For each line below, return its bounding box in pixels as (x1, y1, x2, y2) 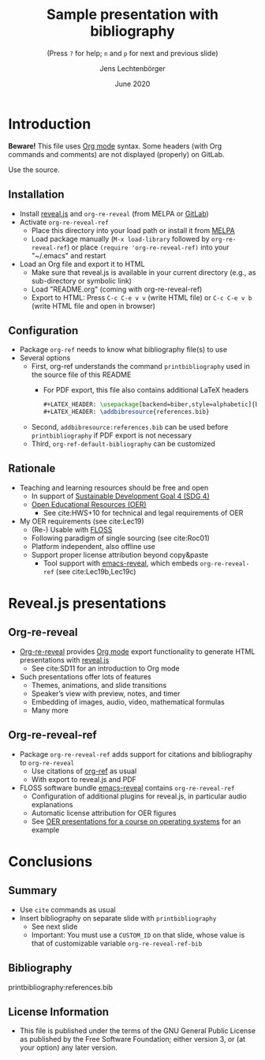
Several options (19, 353, 71, 363)
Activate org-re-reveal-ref (19, 217, 109, 227)
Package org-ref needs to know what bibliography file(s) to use (19, 345, 227, 355)
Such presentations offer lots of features (19, 671, 151, 681)
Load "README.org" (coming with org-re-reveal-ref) (31, 284, 203, 294)
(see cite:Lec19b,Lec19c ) (55, 566, 136, 576)
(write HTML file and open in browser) (31, 301, 156, 310)
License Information (8, 1005, 109, 1018)
